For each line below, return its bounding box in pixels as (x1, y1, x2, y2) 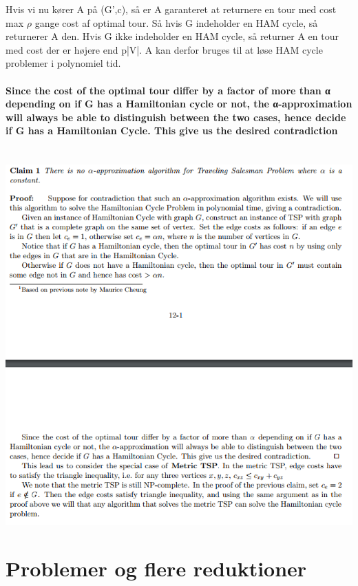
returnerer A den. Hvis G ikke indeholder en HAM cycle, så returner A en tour (6, 29, 339, 43)
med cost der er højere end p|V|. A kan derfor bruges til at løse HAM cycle (6, 42, 323, 56)
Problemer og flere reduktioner (6, 554, 307, 583)
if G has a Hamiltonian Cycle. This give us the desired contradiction (6, 123, 338, 138)
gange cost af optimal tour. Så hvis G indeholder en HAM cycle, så (34, 15, 318, 30)
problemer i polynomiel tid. (6, 56, 121, 70)
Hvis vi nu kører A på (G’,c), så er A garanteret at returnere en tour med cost (6, 2, 337, 16)
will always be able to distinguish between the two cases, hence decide (6, 109, 346, 124)
